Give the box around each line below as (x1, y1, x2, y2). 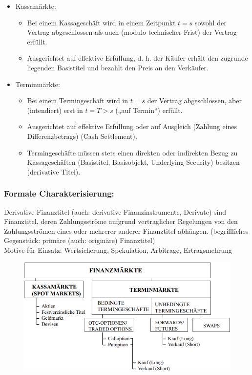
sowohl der (194, 17, 227, 27)
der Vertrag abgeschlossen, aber (147, 95, 242, 106)
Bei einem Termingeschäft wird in (27, 95, 128, 106)
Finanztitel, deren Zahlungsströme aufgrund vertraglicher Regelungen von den (4, 216, 238, 226)
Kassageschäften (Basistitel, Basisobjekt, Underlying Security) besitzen (27, 157, 240, 167)
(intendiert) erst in (27, 105, 83, 115)
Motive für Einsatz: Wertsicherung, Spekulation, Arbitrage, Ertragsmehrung (4, 244, 232, 255)
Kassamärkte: (15, 1, 56, 11)
